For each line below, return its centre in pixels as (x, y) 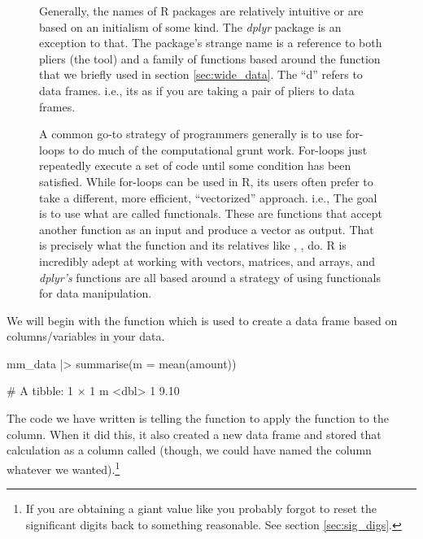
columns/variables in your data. (86, 336)
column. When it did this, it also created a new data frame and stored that (194, 434)
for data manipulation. (96, 293)
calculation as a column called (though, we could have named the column (189, 450)
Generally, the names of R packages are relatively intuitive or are (201, 11)
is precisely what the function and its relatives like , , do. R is (193, 245)
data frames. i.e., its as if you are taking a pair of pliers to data (197, 90)
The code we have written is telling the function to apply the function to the (198, 418)
